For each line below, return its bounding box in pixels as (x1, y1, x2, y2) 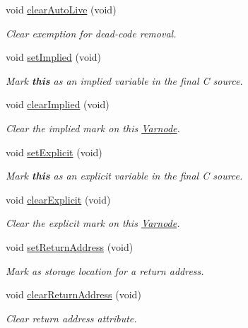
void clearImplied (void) (6, 97, 110, 112)
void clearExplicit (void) (6, 192, 111, 206)
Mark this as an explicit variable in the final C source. (6, 168, 243, 183)
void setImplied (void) (6, 49, 102, 64)
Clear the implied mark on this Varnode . (6, 120, 180, 135)
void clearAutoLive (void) (6, 2, 117, 16)
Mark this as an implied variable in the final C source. (6, 73, 243, 88)
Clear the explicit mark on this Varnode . (6, 216, 180, 230)
